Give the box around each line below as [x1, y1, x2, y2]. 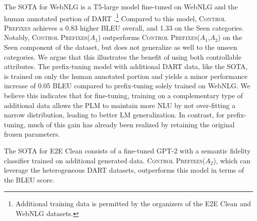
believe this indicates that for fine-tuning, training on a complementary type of [4, 90, 243, 100]
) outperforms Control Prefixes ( [98, 32, 200, 42]
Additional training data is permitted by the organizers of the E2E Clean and [15, 198, 251, 209]
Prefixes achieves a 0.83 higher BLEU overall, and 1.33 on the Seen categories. [4, 22, 244, 33]
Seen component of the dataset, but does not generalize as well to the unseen [4, 42, 238, 52]
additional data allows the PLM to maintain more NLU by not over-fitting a [4, 100, 236, 110]
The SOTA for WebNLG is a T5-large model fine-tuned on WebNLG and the [4, 1, 238, 11]
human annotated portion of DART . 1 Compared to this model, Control [4, 11, 226, 23]
